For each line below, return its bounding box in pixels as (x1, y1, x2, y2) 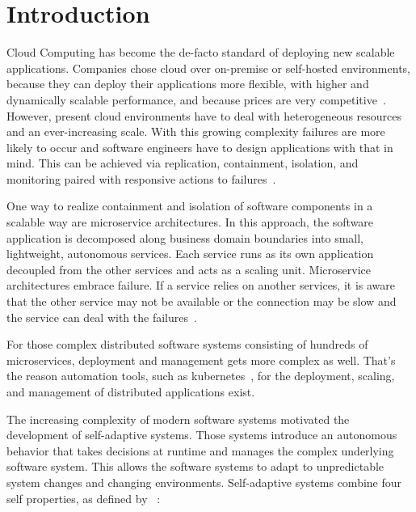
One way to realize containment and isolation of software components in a (6, 197, 373, 214)
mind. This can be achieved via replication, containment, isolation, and (6, 154, 359, 171)
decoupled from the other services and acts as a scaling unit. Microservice (6, 260, 371, 277)
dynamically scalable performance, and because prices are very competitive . (6, 91, 386, 108)
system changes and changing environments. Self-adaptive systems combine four (6, 473, 402, 490)
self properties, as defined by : (6, 489, 161, 506)
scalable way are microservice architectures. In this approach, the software (6, 214, 374, 231)
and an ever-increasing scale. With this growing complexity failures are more (6, 123, 385, 140)
